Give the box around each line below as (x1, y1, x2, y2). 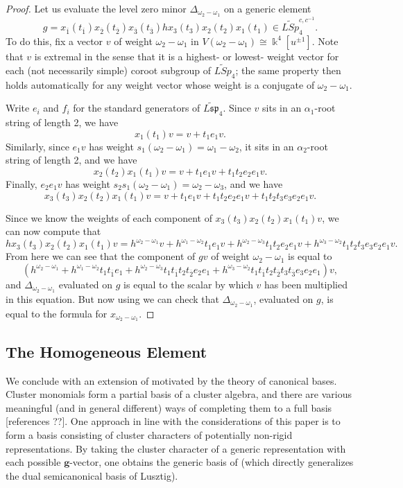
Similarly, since (6, 139, 69, 153)
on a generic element (223, 1, 311, 15)
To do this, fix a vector (6, 33, 103, 48)
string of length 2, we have (6, 115, 119, 130)
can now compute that (6, 224, 101, 238)
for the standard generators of (73, 101, 200, 115)
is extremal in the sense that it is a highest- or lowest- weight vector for (34, 49, 339, 63)
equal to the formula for (6, 306, 108, 320)
